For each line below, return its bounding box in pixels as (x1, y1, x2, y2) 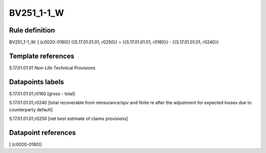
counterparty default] (9, 106, 53, 113)
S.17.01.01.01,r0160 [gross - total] (9, 91, 75, 96)
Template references (9, 52, 75, 60)
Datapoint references (9, 128, 76, 137)
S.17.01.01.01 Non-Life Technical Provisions (9, 64, 96, 71)
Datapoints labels (9, 78, 64, 86)
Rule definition (9, 26, 55, 34)
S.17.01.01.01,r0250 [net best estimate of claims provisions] (9, 116, 128, 122)
